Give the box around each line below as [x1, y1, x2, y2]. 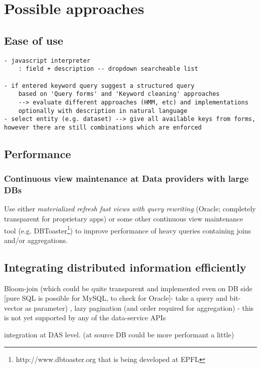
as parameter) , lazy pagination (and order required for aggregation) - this [25, 302, 254, 313]
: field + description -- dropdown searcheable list [18, 65, 198, 73]
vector [4, 302, 23, 313]
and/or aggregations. [4, 234, 68, 245]
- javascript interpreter [4, 57, 90, 64]
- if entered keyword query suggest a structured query [4, 82, 195, 89]
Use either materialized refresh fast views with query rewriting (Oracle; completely [4, 203, 256, 214]
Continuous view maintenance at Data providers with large [4, 172, 248, 185]
